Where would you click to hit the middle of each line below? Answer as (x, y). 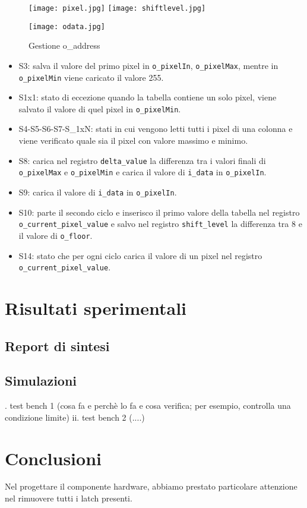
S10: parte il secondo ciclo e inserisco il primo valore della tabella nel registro (159, 212)
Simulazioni (41, 381)
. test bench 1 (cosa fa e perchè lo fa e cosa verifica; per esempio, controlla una (148, 406)
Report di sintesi (57, 345)
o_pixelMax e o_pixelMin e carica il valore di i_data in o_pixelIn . (143, 172)
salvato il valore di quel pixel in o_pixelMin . (100, 108)
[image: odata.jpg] (67, 26)
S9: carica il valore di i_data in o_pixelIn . (98, 192)
